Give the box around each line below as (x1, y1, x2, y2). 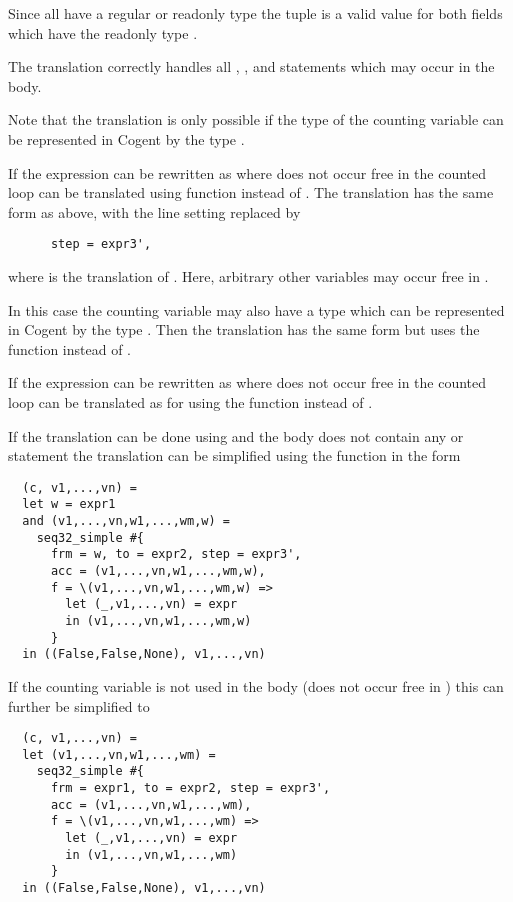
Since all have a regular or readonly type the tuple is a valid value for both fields (8, 3, 503, 23)
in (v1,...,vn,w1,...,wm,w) (65, 614, 252, 628)
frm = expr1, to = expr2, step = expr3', (50, 781, 331, 796)
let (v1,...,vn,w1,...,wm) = (22, 747, 216, 762)
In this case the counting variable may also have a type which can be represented (8, 299, 505, 320)
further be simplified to (8, 695, 150, 716)
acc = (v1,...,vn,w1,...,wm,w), (50, 564, 266, 579)
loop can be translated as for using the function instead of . (8, 391, 373, 412)
